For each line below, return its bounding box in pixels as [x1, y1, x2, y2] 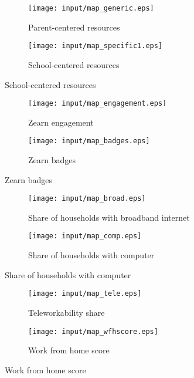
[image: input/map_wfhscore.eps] [28, 327, 158, 336]
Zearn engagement [28, 116, 94, 128]
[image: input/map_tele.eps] [28, 289, 142, 298]
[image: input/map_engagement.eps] [28, 99, 167, 108]
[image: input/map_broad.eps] [28, 194, 146, 203]
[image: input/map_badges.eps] [28, 137, 150, 146]
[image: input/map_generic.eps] [28, 4, 154, 12]
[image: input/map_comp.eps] [28, 232, 142, 241]
